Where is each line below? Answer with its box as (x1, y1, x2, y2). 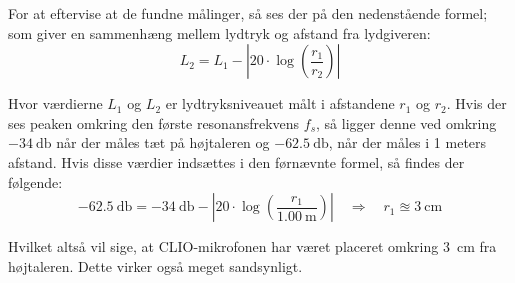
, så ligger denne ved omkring (316, 112, 497, 133)
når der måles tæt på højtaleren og (56, 132, 270, 153)
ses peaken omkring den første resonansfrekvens (8, 112, 300, 133)
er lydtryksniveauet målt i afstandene (165, 93, 395, 114)
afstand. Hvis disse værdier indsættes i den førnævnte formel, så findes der (8, 151, 465, 172)
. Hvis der (446, 93, 507, 114)
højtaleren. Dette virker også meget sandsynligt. (8, 255, 303, 276)
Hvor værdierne (8, 93, 103, 114)
